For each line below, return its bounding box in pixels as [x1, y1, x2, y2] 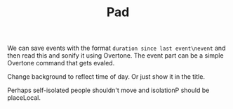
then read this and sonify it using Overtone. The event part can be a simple [7, 51, 224, 60]
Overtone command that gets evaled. [7, 59, 115, 68]
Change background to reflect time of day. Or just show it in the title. [7, 72, 206, 81]
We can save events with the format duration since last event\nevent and [7, 44, 226, 53]
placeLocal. [7, 94, 41, 102]
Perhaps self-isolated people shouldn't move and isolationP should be [7, 86, 210, 95]
